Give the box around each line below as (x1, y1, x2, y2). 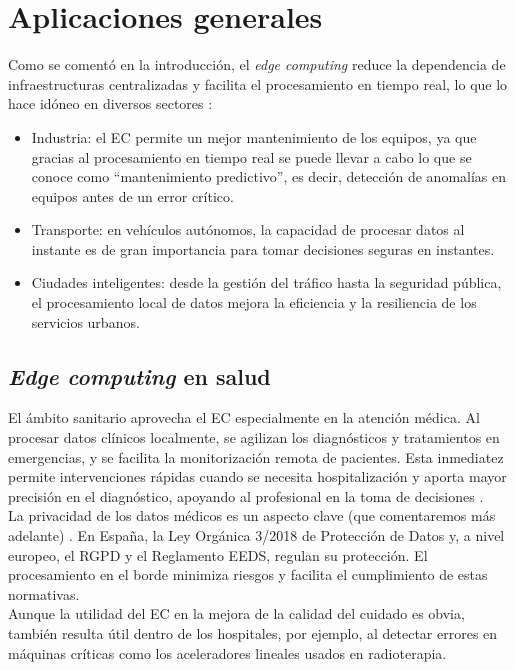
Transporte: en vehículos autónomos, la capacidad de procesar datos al (31, 219, 465, 240)
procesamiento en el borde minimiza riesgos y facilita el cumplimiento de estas (8, 564, 488, 585)
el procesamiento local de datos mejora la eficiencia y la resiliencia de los (31, 292, 477, 313)
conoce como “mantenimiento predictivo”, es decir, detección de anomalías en (31, 166, 507, 187)
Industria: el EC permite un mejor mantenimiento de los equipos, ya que (31, 126, 477, 147)
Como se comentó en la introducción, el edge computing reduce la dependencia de (8, 54, 506, 75)
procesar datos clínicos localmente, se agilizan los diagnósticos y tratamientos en (8, 427, 500, 448)
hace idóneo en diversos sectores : (8, 93, 213, 114)
